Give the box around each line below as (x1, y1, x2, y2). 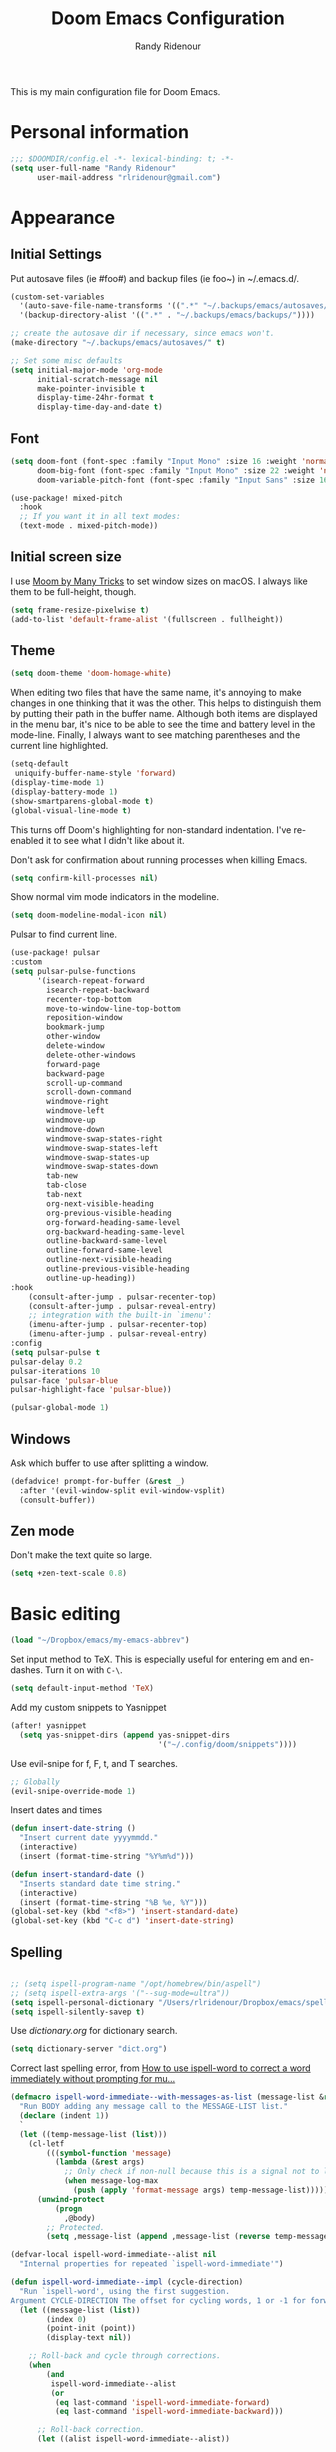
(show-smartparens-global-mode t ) (10, 796, 155, 806)
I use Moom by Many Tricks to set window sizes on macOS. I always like (10, 575, 308, 587)
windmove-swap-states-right (46, 1133, 163, 1144)
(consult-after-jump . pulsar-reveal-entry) (28, 1301, 217, 1311)
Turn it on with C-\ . (44, 1664, 123, 1676)
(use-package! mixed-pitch (10, 493, 123, 503)
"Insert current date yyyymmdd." (19, 1833, 159, 1843)
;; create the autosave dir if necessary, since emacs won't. (10, 328, 275, 339)
